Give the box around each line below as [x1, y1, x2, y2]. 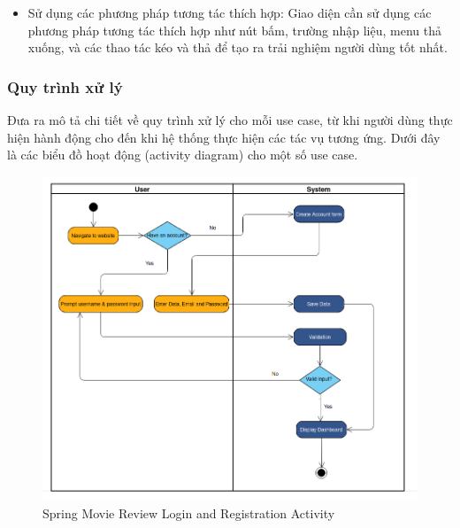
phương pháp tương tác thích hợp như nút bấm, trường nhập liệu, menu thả [27, 20, 441, 39]
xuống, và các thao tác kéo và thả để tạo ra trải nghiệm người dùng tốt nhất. [27, 38, 448, 57]
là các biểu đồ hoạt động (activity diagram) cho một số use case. [7, 145, 358, 164]
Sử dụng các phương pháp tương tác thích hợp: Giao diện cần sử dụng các [27, 4, 432, 21]
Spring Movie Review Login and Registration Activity [42, 504, 335, 523]
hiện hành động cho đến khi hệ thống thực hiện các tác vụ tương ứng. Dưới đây [7, 128, 441, 146]
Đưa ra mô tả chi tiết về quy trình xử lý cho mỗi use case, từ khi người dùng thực [7, 111, 453, 128]
